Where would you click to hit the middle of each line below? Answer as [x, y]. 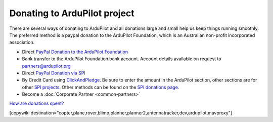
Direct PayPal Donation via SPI [54, 73]
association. [22, 43]
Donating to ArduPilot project [72, 13]
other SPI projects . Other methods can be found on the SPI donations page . [101, 87]
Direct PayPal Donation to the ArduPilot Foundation [75, 52]
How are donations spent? [37, 103]
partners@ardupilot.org [46, 66]
